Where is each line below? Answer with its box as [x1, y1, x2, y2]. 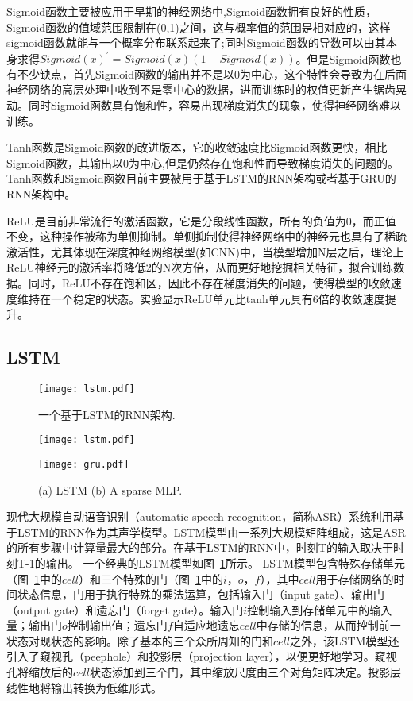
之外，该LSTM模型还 [289, 632, 399, 649]
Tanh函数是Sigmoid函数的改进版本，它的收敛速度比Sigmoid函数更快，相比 [6, 139, 388, 156]
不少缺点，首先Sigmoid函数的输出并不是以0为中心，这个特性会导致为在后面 [17, 65, 407, 82]
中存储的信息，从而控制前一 [256, 617, 401, 634]
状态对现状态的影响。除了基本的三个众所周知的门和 [6, 632, 273, 649]
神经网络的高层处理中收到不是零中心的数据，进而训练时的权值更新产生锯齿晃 [6, 81, 407, 98]
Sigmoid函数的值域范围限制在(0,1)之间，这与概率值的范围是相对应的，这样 [6, 18, 391, 35]
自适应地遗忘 [172, 617, 240, 634]
